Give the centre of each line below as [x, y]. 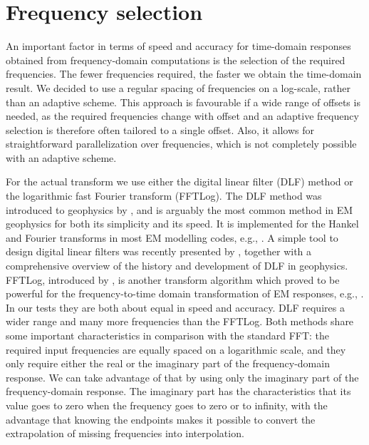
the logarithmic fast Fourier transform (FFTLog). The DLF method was [164, 196]
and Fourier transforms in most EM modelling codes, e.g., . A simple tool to [172, 237]
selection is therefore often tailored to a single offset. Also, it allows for [160, 129]
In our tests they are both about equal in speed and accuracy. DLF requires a [175, 307]
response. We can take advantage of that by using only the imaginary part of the [182, 377]
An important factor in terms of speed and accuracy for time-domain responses [178, 46]
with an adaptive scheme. [61, 157]
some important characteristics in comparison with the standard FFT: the [168, 335]
